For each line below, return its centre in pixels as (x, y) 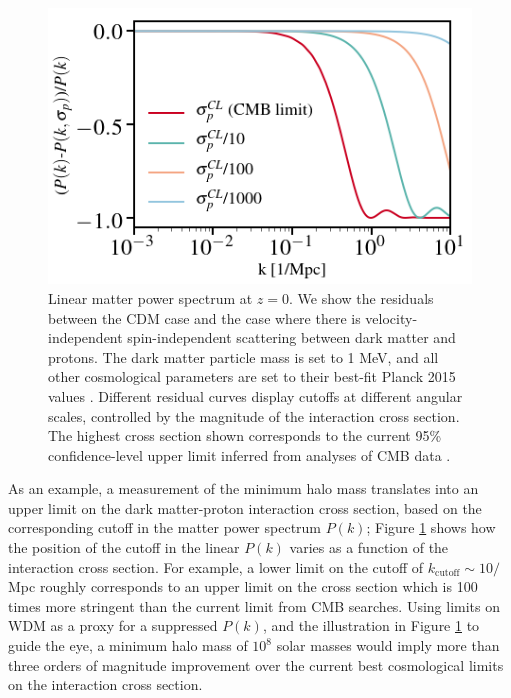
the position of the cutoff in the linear (124, 547)
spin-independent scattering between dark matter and (291, 337)
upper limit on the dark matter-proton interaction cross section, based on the (245, 507)
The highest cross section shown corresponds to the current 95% (245, 435)
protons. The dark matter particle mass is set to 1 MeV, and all (243, 356)
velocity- (391, 317)
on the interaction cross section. (105, 684)
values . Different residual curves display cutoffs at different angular (255, 395)
